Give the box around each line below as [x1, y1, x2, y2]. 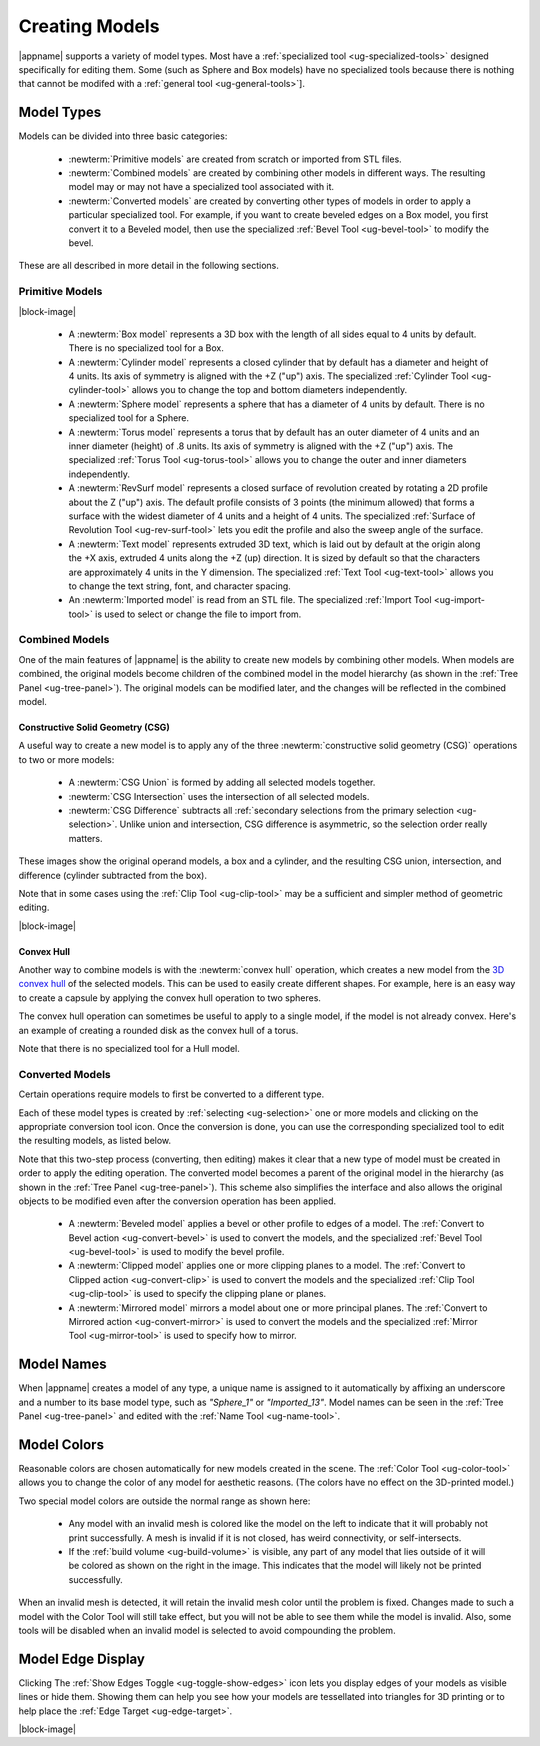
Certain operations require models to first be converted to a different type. [18, 1088, 325, 1100]
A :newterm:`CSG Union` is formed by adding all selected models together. [68, 776, 376, 789]
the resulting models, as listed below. [18, 1135, 172, 1147]
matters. [68, 832, 104, 844]
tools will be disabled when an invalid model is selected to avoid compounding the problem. [18, 1624, 396, 1636]
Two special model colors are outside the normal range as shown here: [18, 1495, 311, 1507]
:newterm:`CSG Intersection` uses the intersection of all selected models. [68, 790, 370, 802]
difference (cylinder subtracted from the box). [18, 869, 207, 881]
